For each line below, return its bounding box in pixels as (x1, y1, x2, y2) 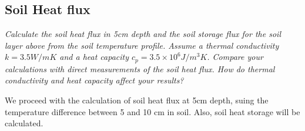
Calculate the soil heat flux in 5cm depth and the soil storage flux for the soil (5, 28, 281, 40)
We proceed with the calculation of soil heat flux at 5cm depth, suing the (5, 94, 269, 106)
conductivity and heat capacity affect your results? (5, 74, 184, 86)
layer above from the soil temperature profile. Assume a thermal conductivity (5, 39, 279, 51)
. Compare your (207, 51, 263, 63)
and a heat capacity (59, 51, 129, 63)
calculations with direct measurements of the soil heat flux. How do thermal (5, 62, 275, 75)
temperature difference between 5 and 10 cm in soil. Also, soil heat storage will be (5, 105, 300, 117)
